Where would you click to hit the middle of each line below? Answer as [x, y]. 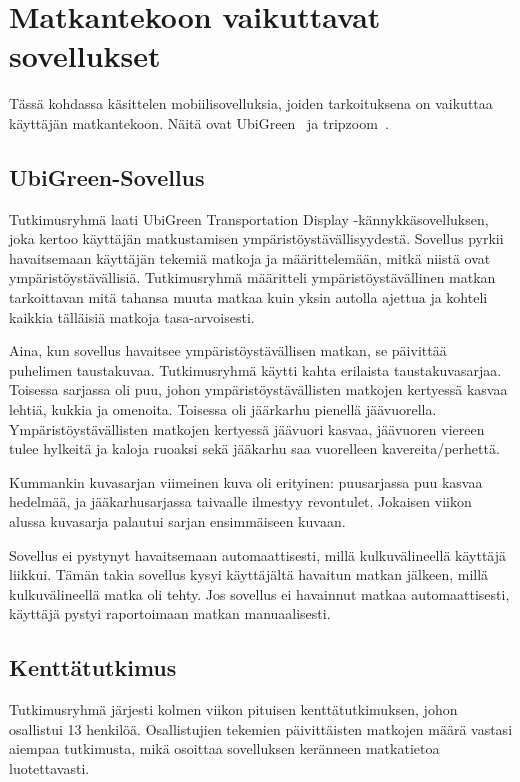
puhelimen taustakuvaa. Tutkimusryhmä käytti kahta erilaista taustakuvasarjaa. [255, 369]
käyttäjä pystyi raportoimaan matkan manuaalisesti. [170, 613]
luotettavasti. [49, 767]
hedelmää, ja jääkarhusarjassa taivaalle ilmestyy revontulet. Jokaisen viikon [240, 501]
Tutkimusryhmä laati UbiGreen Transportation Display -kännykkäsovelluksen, [249, 218]
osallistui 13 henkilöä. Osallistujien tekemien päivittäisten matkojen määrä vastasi [261, 728]
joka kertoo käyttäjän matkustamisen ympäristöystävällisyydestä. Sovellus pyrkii [256, 238]
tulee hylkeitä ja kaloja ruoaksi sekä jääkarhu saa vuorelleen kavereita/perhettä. [254, 448]
